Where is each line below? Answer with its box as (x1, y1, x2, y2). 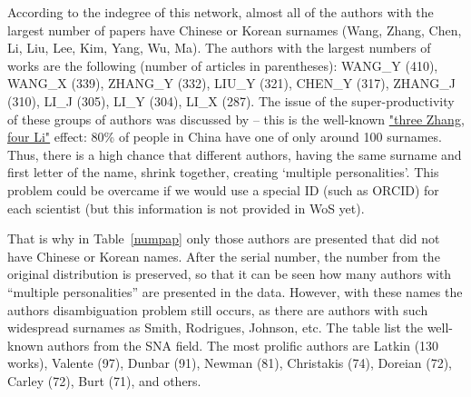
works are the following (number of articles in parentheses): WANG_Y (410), (7, 55, 438, 74)
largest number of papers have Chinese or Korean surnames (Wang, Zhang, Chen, (7, 20, 462, 39)
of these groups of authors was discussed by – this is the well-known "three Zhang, (7, 109, 465, 128)
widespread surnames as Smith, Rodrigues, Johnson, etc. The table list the (7, 318, 423, 337)
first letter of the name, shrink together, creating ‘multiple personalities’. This (7, 163, 439, 182)
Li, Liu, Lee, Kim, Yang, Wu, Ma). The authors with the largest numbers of (7, 38, 431, 57)
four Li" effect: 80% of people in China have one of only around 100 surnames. (7, 127, 442, 146)
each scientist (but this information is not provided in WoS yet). (7, 198, 365, 217)
